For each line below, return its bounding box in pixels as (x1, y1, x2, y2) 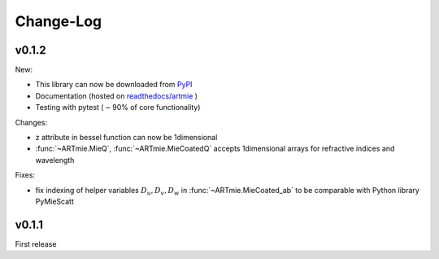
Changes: (15, 117, 48, 127)
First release (15, 239, 57, 248)
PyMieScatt (35, 196, 75, 206)
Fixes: (15, 170, 36, 180)
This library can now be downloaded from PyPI (35, 80, 193, 90)
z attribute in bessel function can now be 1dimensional (35, 133, 218, 143)
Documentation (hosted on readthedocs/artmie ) (35, 90, 198, 101)
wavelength (35, 155, 75, 165)
